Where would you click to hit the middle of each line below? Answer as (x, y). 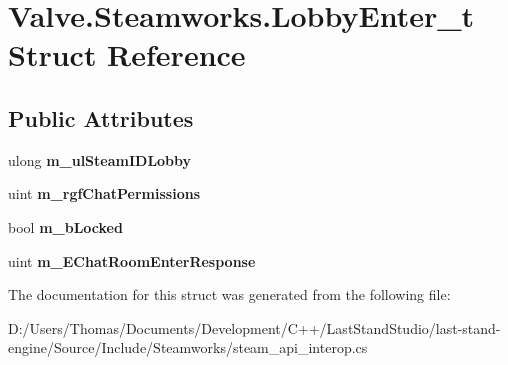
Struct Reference (127, 54)
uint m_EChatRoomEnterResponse (132, 260)
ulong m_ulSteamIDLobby (100, 159)
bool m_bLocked (65, 226)
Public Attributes (101, 117)
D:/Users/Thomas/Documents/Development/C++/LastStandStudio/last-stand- (254, 327)
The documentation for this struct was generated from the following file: (229, 294)
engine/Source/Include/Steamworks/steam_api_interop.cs (188, 347)
